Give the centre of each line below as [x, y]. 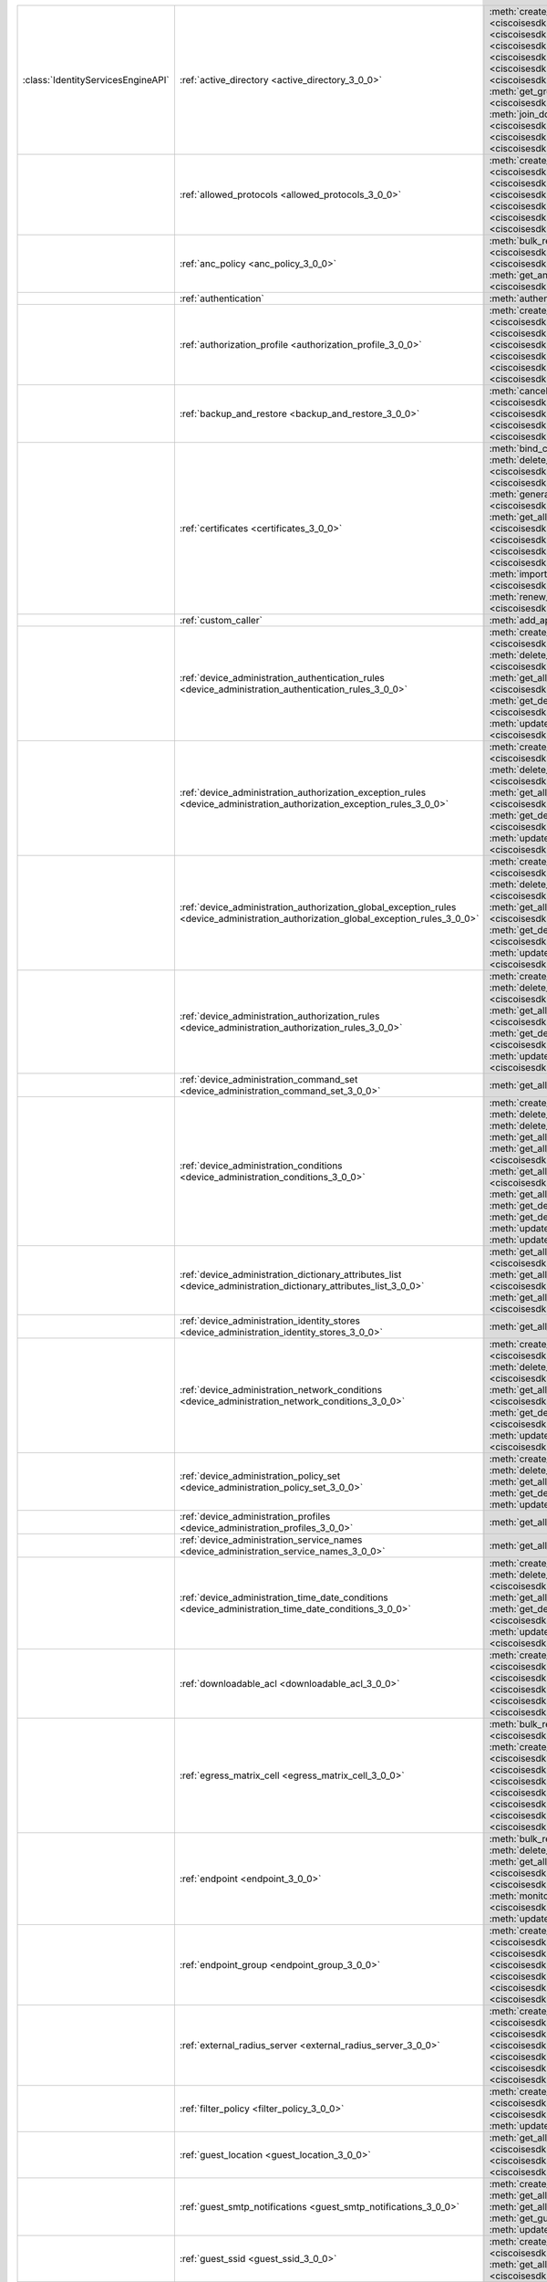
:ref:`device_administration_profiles [255, 1517]
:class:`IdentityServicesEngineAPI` [96, 80]
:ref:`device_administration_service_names [271, 1540]
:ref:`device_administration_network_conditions [281, 1390]
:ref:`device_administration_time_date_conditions [284, 1597]
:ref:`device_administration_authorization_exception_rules [303, 792]
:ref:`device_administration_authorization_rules [279, 1016]
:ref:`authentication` [222, 298]
